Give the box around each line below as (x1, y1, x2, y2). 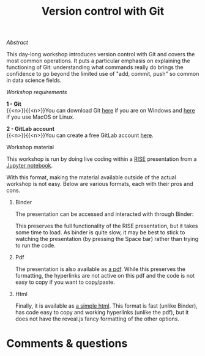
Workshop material (6, 144, 54, 151)
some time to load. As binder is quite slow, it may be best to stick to (15, 229, 185, 236)
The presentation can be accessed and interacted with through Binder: (15, 210, 194, 218)
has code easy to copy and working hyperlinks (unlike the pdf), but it (15, 309, 189, 316)
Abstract (6, 39, 29, 46)
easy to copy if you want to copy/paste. (15, 278, 115, 286)
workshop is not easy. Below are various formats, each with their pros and (6, 180, 193, 188)
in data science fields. (6, 76, 62, 84)
